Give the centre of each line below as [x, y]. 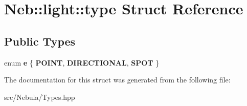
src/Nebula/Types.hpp [40, 97]
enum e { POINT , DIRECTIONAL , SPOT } [82, 62]
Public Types [40, 41]
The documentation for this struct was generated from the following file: [117, 80]
